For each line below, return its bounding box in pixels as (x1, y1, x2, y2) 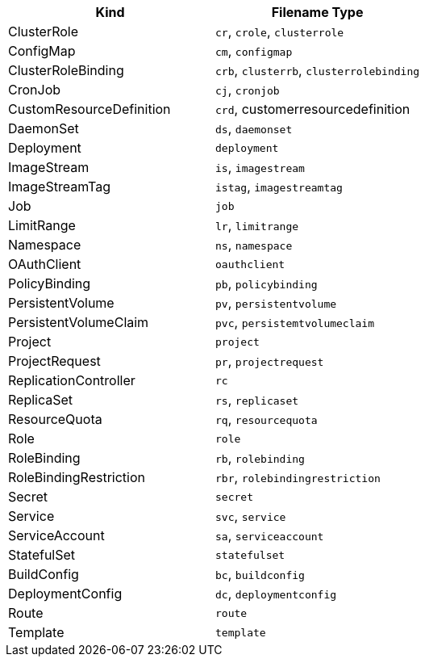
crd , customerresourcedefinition (215, 101, 410, 117)
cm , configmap (215, 43, 293, 59)
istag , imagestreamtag (215, 178, 343, 195)
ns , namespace (215, 237, 293, 253)
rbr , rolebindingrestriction (215, 469, 381, 485)
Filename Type (271, 4, 364, 20)
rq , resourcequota (215, 411, 318, 427)
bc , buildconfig (215, 566, 305, 582)
